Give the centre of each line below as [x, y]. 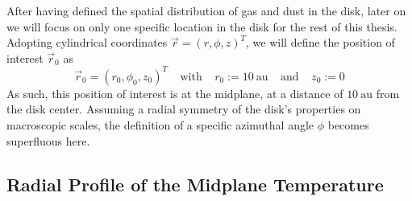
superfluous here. [48, 140]
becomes [348, 125]
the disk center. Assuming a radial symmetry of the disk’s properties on [184, 109]
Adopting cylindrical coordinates [87, 42]
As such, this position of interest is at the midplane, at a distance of [175, 93]
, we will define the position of [320, 42]
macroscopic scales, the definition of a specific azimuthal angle [160, 125]
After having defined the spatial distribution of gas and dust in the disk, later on [206, 10]
